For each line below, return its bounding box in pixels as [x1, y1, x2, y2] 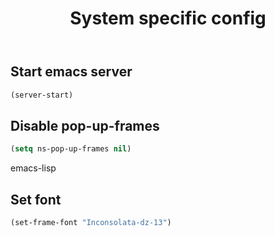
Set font [10, 191, 62, 208]
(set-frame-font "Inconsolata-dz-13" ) [10, 217, 172, 227]
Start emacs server [10, 63, 133, 81]
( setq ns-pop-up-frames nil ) [10, 144, 132, 154]
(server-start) [10, 90, 74, 100]
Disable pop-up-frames [10, 117, 160, 134]
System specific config [69, 7, 267, 30]
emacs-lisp [10, 162, 57, 174]
